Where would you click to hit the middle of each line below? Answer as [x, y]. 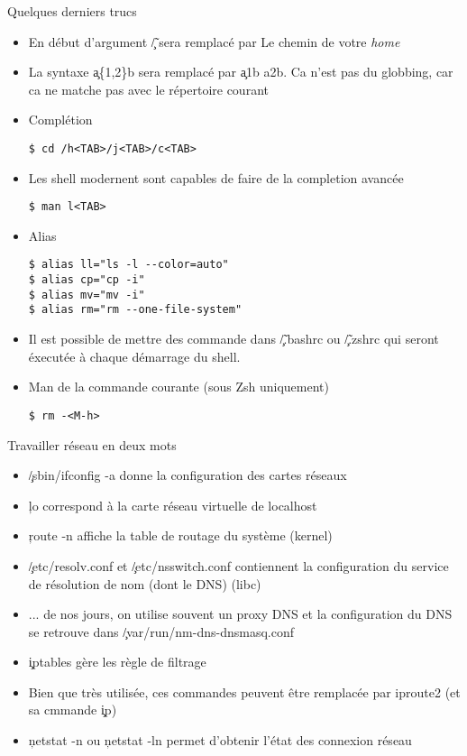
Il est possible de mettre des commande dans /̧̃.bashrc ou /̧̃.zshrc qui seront [233, 339]
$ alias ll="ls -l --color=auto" [128, 265]
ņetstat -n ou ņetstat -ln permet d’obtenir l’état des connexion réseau [220, 740]
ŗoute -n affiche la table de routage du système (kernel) [180, 535]
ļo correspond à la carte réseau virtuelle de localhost [173, 505]
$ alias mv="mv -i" [87, 295]
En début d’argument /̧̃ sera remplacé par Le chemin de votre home [214, 41]
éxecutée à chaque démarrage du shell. [134, 356]
